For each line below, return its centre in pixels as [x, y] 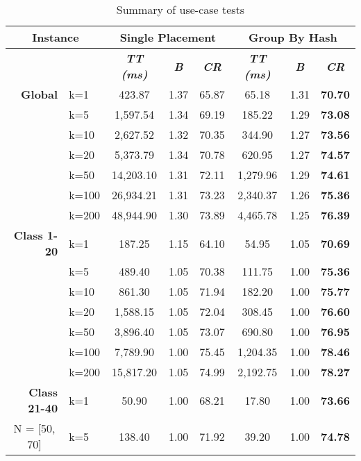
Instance [56, 37]
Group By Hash [293, 37]
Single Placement [168, 37]
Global [40, 94]
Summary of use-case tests [180, 9]
